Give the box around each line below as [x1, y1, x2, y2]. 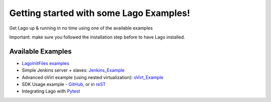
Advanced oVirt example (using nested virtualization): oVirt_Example [22, 74, 164, 80]
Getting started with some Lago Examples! [9, 7, 190, 18]
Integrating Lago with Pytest [22, 88, 80, 94]
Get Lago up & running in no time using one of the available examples [9, 25, 153, 31]
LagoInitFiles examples [22, 60, 70, 66]
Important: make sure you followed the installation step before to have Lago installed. [9, 34, 185, 40]
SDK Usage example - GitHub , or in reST [22, 81, 106, 87]
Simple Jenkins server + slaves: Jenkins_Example [22, 67, 125, 73]
